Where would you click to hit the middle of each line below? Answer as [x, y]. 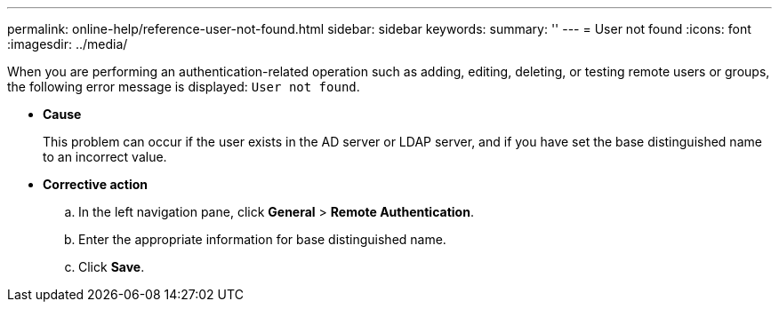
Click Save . [112, 267]
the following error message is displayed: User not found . [184, 87]
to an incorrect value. [105, 157]
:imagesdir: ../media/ [68, 44]
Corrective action [95, 184]
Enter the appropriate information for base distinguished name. [262, 239]
